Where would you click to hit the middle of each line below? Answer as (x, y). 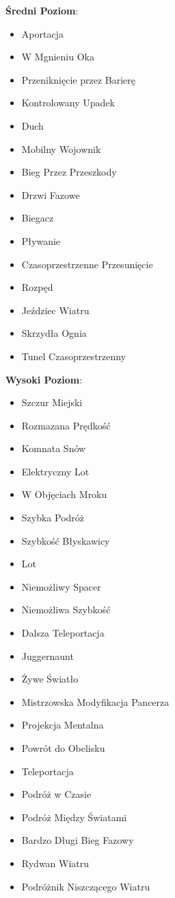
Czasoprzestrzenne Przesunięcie (87, 264)
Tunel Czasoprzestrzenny (74, 356)
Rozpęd (37, 287)
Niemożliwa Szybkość (66, 610)
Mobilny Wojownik (61, 149)
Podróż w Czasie (56, 794)
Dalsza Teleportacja (63, 633)
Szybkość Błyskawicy (66, 540)
